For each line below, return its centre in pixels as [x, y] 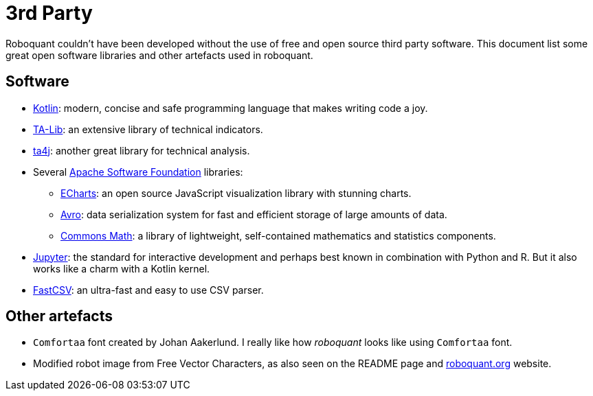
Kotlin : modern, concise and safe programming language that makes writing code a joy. [231, 108]
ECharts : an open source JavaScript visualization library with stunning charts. [236, 193]
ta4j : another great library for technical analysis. [142, 150]
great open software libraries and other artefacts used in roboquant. [159, 55]
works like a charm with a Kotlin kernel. [122, 268]
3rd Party [49, 13]
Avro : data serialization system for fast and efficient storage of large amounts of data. [254, 214]
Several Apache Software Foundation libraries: [138, 172]
